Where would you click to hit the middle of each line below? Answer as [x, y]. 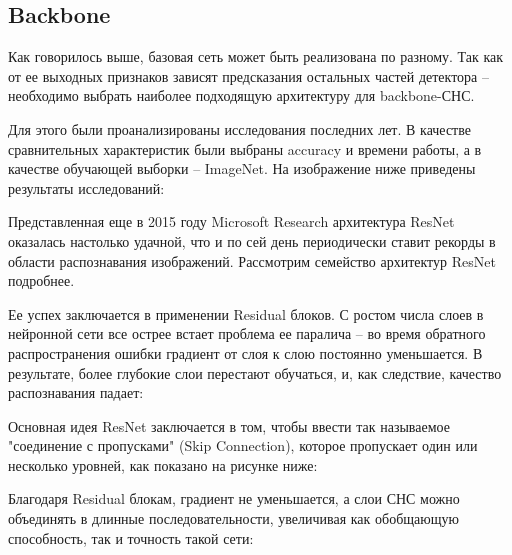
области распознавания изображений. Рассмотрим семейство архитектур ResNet [252, 260]
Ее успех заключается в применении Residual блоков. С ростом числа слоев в [246, 313]
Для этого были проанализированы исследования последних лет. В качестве [239, 128]
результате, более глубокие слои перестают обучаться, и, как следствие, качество [255, 372]
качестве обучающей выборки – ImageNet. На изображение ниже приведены [242, 168]
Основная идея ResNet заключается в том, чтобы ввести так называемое [229, 425]
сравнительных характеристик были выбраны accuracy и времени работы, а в [245, 148]
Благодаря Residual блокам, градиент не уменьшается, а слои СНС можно [234, 498]
